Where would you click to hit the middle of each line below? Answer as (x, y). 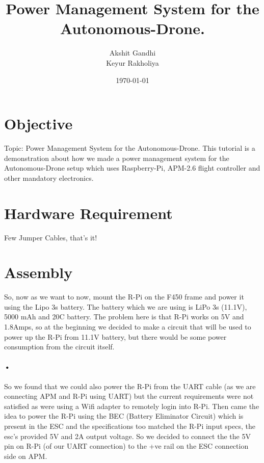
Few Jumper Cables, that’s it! (51, 237)
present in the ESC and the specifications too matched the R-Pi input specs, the (130, 426)
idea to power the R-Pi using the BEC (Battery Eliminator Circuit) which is (124, 416)
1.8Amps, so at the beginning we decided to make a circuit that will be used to (128, 327)
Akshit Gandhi (133, 53)
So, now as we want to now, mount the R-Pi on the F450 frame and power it (124, 297)
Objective (38, 124)
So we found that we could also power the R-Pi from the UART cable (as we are (130, 386)
